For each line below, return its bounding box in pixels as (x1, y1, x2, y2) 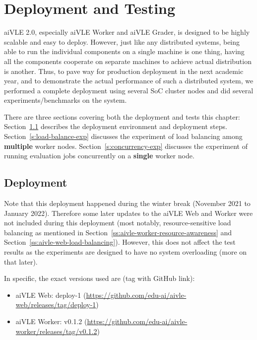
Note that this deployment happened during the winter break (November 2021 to (4, 198, 251, 208)
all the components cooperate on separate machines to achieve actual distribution (4, 56, 252, 66)
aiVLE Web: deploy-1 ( (15, 289, 86, 300)
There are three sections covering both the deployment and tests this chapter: (4, 111, 240, 122)
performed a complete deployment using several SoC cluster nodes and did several (4, 85, 254, 95)
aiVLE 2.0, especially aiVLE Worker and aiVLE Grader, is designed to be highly (4, 27, 250, 37)
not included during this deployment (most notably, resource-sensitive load (4, 217, 231, 228)
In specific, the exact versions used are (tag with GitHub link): (4, 273, 195, 283)
